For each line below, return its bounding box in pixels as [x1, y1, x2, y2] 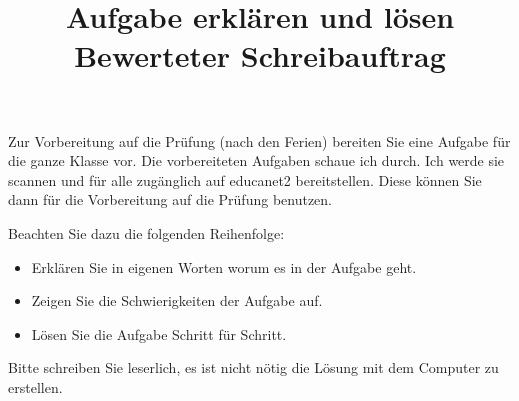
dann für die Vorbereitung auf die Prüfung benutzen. [8, 189, 333, 210]
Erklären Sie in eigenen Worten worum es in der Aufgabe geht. [31, 256, 417, 277]
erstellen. [8, 376, 63, 397]
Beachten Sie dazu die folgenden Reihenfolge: [8, 222, 285, 243]
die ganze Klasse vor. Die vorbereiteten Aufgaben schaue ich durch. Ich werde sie [8, 150, 505, 171]
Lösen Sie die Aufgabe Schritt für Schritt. [31, 323, 287, 344]
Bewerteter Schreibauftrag [74, 35, 446, 76]
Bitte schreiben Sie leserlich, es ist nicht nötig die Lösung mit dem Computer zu [8, 357, 499, 378]
